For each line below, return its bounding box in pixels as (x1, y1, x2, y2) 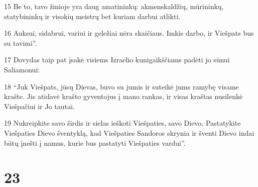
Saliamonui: (4, 64, 40, 74)
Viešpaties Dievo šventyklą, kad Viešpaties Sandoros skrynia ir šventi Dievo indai (4, 127, 254, 138)
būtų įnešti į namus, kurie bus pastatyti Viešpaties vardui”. (4, 137, 186, 148)
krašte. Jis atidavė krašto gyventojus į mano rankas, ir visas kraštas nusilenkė (4, 91, 243, 102)
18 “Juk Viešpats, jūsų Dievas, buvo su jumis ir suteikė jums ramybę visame (4, 81, 239, 91)
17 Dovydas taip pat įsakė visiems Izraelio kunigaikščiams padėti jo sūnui (4, 54, 230, 65)
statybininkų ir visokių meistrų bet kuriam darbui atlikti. (4, 11, 181, 21)
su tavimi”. (4, 37, 37, 48)
